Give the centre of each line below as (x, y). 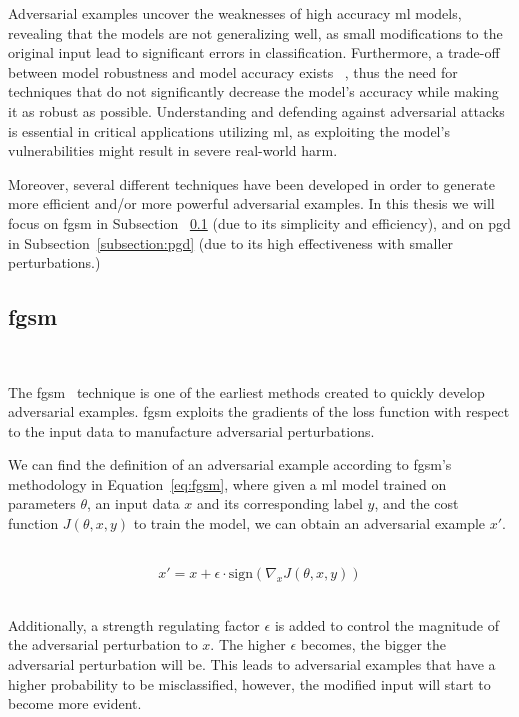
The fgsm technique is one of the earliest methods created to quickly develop (246, 391)
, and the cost (416, 503)
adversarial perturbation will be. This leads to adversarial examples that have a (252, 664)
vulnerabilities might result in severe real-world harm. (173, 150)
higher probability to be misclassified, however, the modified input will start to (249, 683)
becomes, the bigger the (373, 644)
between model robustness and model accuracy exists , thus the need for (233, 71)
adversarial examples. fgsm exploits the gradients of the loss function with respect (259, 411)
